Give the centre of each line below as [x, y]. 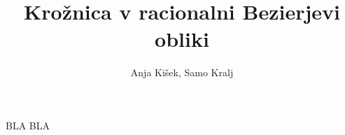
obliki [182, 39]
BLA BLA [28, 125]
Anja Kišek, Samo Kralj [182, 72]
